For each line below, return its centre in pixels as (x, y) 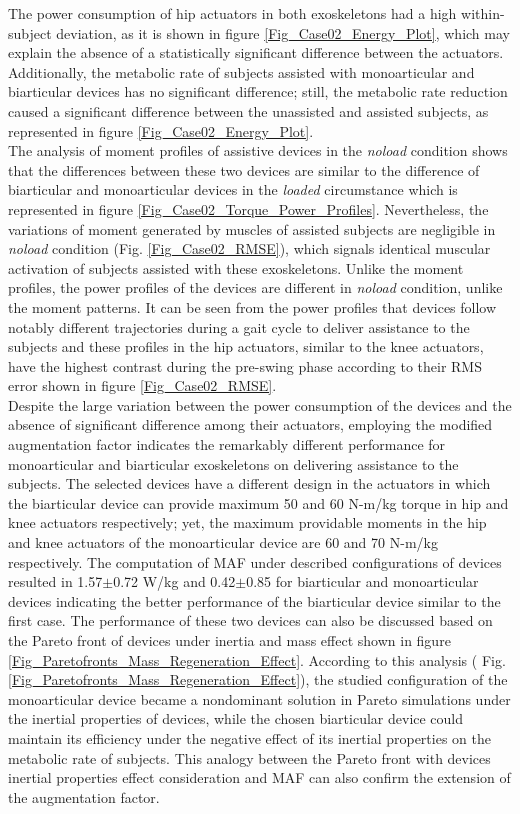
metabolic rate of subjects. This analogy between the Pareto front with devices (249, 757)
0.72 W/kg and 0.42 (174, 581)
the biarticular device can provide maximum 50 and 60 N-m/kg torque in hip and (258, 502)
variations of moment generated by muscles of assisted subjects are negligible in (252, 228)
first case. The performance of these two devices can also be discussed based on (250, 620)
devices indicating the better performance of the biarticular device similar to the (254, 600)
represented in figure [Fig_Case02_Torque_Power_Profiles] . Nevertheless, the (248, 208)
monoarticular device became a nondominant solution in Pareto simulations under (259, 698)
